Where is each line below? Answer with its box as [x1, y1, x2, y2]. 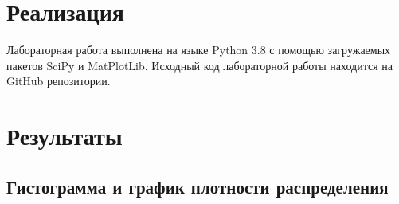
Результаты [6, 120, 123, 152]
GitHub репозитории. [6, 73, 111, 89]
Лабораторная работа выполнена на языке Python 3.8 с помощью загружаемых [6, 41, 391, 58]
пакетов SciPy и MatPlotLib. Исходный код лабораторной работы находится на [6, 57, 393, 73]
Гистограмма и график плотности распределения [6, 174, 389, 198]
